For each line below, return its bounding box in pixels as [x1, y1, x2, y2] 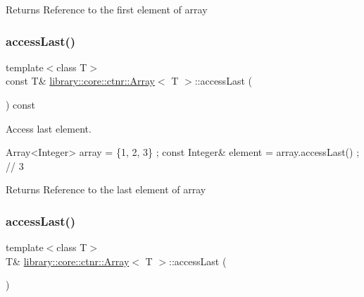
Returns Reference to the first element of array [6, 2, 208, 16]
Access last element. [6, 121, 92, 135]
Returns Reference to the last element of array [6, 182, 206, 197]
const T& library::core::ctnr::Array [6, 73, 155, 88]
